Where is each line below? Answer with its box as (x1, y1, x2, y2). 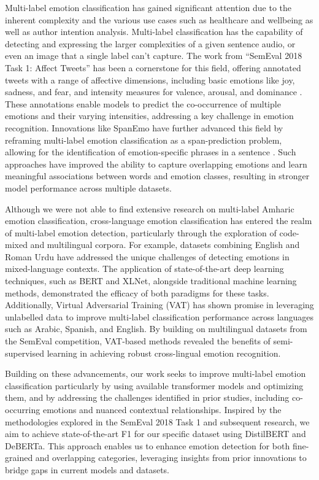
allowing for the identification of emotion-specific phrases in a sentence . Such (5, 145, 296, 158)
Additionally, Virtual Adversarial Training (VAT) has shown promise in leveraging (5, 298, 314, 311)
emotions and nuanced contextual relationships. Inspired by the (42, 403, 282, 416)
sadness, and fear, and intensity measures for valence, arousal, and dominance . (5, 85, 302, 98)
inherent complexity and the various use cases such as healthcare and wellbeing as (5, 13, 313, 26)
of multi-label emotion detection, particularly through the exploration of (5, 226, 277, 239)
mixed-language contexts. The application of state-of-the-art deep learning (5, 262, 284, 275)
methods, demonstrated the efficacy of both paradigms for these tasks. (5, 286, 269, 299)
